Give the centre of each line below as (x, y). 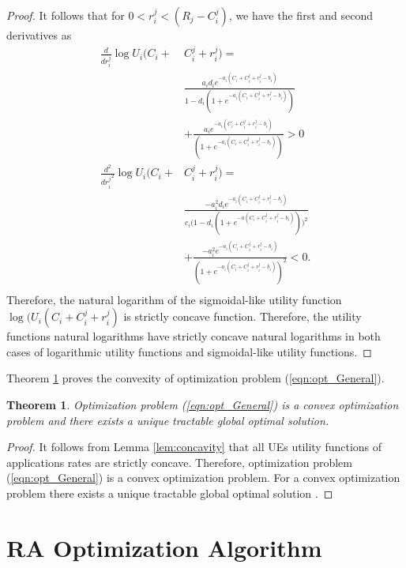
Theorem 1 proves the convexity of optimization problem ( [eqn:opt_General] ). (195, 378)
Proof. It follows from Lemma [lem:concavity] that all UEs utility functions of (194, 447)
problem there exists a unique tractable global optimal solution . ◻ (170, 493)
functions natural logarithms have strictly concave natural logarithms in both (194, 336)
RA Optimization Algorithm (164, 547)
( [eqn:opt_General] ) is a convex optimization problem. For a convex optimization (203, 478)
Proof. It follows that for (66, 15)
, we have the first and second (301, 15)
